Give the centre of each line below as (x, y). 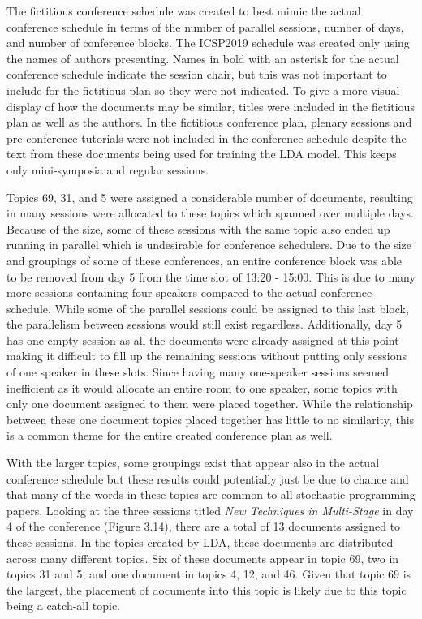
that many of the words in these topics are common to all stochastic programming (211, 494)
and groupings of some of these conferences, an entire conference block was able (204, 260)
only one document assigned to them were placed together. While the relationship (210, 404)
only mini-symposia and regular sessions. (108, 169)
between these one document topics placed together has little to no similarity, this (211, 419)
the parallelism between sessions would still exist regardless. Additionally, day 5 (205, 324)
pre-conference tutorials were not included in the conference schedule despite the (207, 138)
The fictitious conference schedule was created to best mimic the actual (184, 11)
